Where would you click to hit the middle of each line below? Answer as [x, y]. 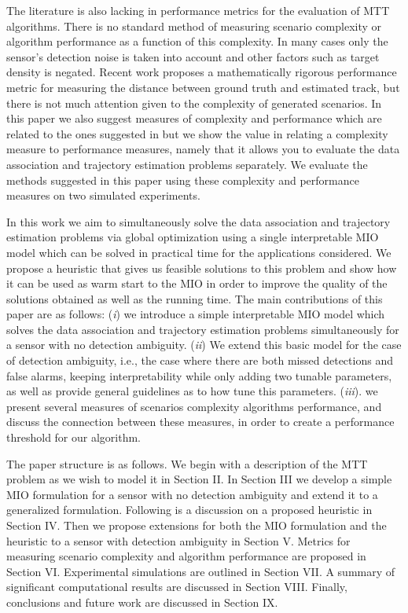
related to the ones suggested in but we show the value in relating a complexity [197, 133]
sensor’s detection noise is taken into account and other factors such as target [193, 56]
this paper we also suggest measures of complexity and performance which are [194, 118]
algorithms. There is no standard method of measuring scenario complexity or [194, 26]
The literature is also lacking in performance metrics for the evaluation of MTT [198, 10]
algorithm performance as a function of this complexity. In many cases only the [197, 41]
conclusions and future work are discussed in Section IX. [142, 602]
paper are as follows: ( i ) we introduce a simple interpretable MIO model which [196, 314]
